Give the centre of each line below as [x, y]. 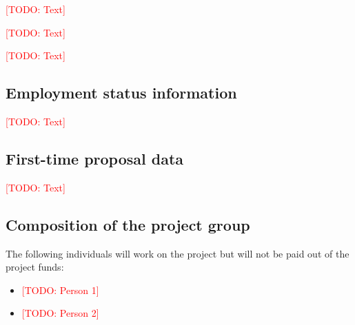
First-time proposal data [95, 158]
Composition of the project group [128, 224]
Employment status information [121, 93]
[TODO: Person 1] [60, 290]
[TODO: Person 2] [60, 313]
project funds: [35, 267]
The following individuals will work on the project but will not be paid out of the [177, 253]
